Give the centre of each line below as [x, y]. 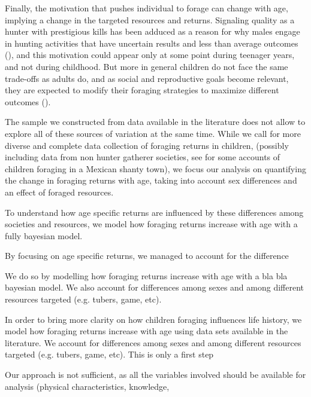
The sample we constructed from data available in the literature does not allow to [155, 122]
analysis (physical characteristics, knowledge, [87, 386]
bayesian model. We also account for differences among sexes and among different [154, 287]
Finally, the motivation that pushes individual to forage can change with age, [147, 8]
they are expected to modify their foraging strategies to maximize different [142, 90]
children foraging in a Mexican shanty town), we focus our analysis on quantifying [155, 168]
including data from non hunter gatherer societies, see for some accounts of [143, 157]
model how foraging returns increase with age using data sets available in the [147, 331]
